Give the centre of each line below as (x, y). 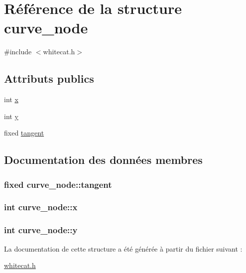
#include (18, 52)
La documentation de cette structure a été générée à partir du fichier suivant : (123, 248)
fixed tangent (24, 133)
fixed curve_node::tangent (58, 184)
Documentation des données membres (103, 160)
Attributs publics (49, 78)
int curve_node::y (41, 230)
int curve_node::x (41, 207)
